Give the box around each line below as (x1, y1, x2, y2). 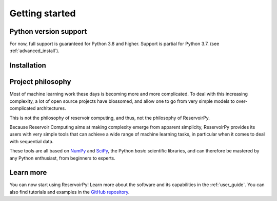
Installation (9, 61, 46, 70)
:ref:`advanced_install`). (9, 48, 60, 54)
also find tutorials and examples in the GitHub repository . (9, 189, 130, 195)
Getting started (9, 8, 76, 19)
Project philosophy (9, 77, 71, 86)
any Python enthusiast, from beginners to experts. (9, 155, 115, 161)
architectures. (36, 105, 66, 111)
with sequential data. (9, 138, 54, 144)
